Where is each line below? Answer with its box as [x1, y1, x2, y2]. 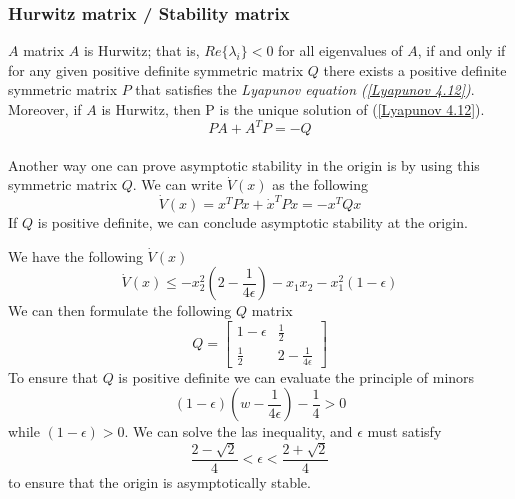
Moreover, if [8, 99, 82, 119]
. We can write [132, 174, 223, 195]
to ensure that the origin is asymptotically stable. [8, 471, 311, 492]
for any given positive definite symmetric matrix [8, 59, 304, 80]
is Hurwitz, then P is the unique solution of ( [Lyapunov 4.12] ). [101, 99, 485, 119]
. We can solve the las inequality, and [124, 421, 353, 442]
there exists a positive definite [323, 59, 507, 80]
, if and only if [417, 40, 506, 61]
